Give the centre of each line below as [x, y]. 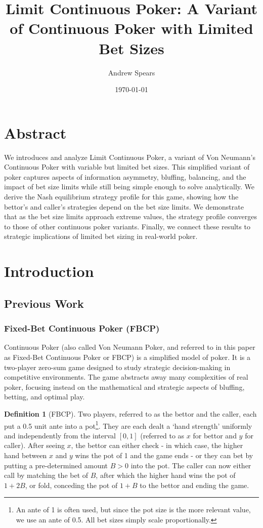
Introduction [49, 271]
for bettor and [215, 435]
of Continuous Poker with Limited [131, 28]
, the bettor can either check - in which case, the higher [157, 445]
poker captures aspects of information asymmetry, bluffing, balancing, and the [125, 176]
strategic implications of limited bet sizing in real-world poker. [101, 236]
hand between [26, 455]
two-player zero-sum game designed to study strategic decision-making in [117, 367]
